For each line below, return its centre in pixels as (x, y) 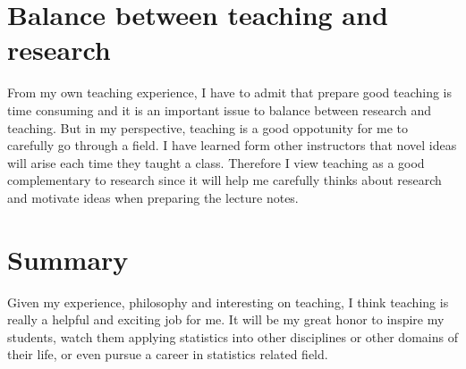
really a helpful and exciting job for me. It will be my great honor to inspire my (226, 319)
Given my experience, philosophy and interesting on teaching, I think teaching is (228, 302)
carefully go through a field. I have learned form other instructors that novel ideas (232, 145)
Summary (68, 259)
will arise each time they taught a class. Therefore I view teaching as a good (216, 162)
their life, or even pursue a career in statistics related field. (168, 354)
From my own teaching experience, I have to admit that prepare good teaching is (230, 92)
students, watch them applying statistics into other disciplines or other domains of (233, 336)
